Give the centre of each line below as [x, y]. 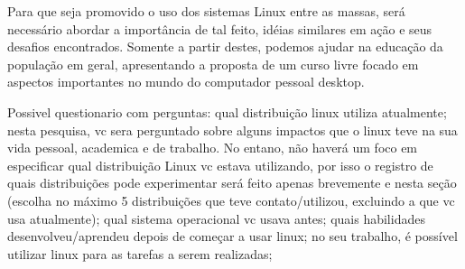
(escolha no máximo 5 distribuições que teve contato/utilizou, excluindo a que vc [231, 200]
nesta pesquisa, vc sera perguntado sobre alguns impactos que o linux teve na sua [232, 130]
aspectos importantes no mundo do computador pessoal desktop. [186, 82]
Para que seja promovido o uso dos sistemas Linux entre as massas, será [206, 11]
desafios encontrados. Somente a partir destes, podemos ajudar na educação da [225, 46]
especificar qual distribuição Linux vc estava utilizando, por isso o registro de [220, 165]
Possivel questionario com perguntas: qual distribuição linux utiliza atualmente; [227, 111]
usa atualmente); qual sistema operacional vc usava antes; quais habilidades [216, 218]
